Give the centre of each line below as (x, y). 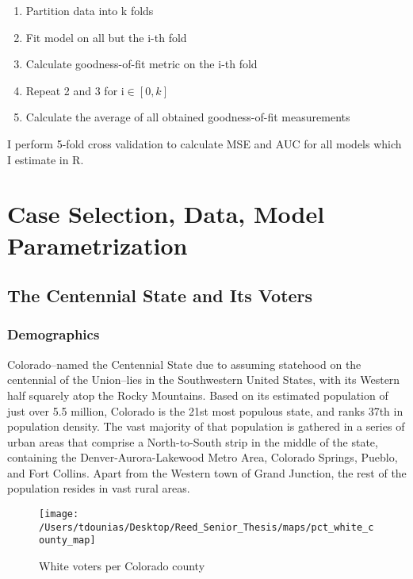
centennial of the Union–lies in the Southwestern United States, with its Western (204, 380)
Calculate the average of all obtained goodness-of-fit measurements (188, 117)
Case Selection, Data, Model (166, 214)
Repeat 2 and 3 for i (75, 90)
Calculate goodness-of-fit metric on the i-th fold (141, 64)
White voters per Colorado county (122, 566)
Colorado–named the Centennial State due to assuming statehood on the (184, 364)
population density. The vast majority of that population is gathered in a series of (206, 426)
